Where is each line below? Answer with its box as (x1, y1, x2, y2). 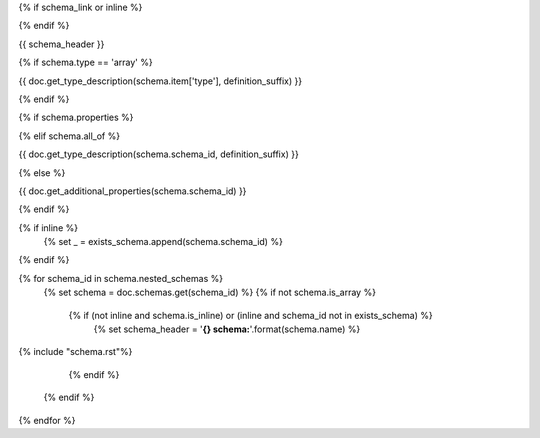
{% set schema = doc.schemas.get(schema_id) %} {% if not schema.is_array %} (43, 286, 377, 299)
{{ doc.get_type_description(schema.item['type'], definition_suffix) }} (18, 75, 303, 87)
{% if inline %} (18, 221, 79, 234)
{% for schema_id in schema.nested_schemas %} (18, 272, 224, 284)
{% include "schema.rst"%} (18, 346, 133, 358)
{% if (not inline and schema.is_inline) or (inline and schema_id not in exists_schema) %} (68, 309, 434, 321)
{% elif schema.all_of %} (18, 130, 120, 142)
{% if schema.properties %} (18, 111, 134, 124)
